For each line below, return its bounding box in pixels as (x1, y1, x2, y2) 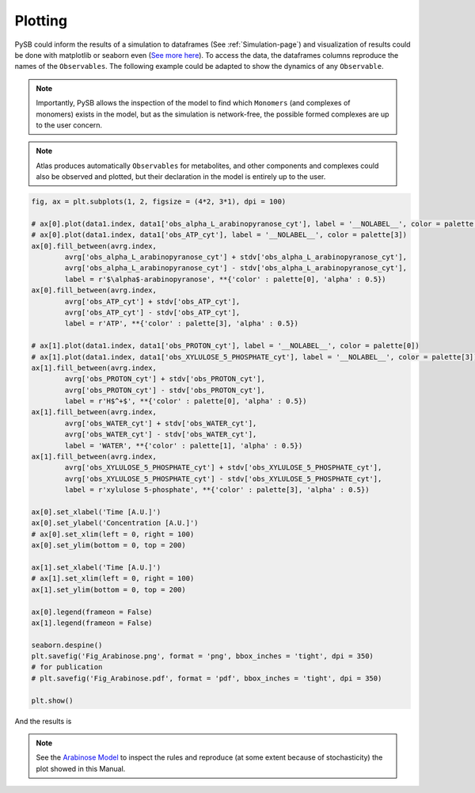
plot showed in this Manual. (36, 764, 126, 773)
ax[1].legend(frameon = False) (31, 618, 154, 627)
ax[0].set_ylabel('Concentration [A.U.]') (31, 519, 199, 528)
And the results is (14, 716, 72, 726)
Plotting (14, 12, 67, 29)
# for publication (31, 662, 103, 672)
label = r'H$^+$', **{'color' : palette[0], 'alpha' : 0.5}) (64, 397, 307, 406)
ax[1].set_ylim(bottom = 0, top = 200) (31, 585, 186, 594)
